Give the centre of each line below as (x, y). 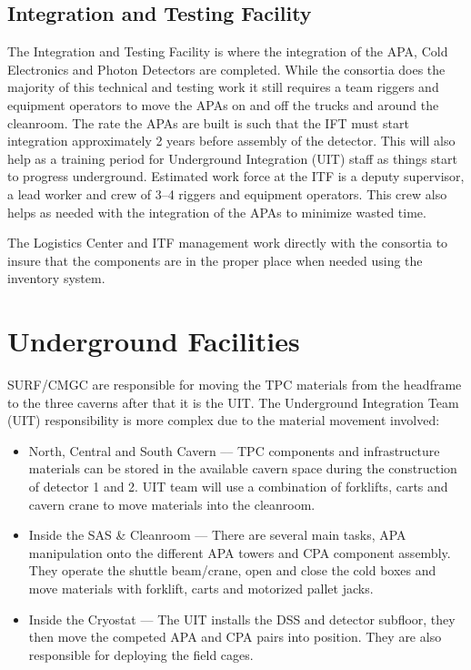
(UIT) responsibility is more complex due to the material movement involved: (224, 420)
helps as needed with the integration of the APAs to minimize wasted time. (217, 212)
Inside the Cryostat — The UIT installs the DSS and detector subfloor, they (242, 619)
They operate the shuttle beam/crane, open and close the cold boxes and (232, 570)
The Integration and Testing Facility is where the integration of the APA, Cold (228, 51)
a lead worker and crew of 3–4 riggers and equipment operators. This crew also (227, 193)
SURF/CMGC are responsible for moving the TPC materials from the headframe (235, 385)
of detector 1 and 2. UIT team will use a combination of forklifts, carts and (238, 487)
